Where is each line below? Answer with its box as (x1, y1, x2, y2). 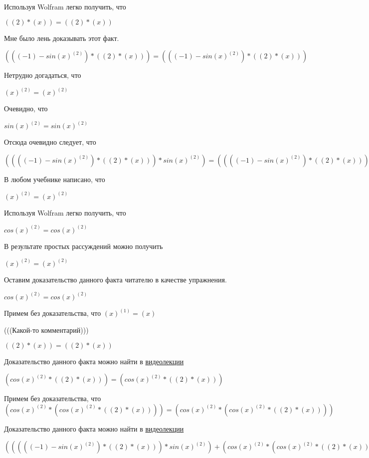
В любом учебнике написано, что (4, 174, 105, 184)
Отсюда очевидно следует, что (4, 137, 96, 147)
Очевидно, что (4, 103, 48, 114)
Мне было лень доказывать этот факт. (4, 32, 119, 43)
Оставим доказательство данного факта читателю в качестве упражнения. (4, 274, 227, 284)
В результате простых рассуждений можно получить (4, 240, 163, 251)
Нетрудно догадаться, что (4, 70, 81, 80)
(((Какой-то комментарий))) (4, 325, 89, 335)
